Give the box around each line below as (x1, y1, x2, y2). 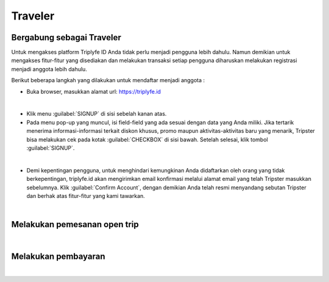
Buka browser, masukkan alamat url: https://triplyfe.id (26, 88, 161, 95)
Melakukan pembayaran (11, 252, 105, 262)
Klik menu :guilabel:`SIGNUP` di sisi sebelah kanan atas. (26, 110, 167, 118)
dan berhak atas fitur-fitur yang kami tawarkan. (26, 192, 146, 199)
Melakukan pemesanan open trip (11, 219, 140, 230)
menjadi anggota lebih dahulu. (11, 65, 88, 72)
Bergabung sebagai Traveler (11, 32, 121, 43)
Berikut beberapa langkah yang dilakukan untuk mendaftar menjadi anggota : (11, 77, 205, 84)
